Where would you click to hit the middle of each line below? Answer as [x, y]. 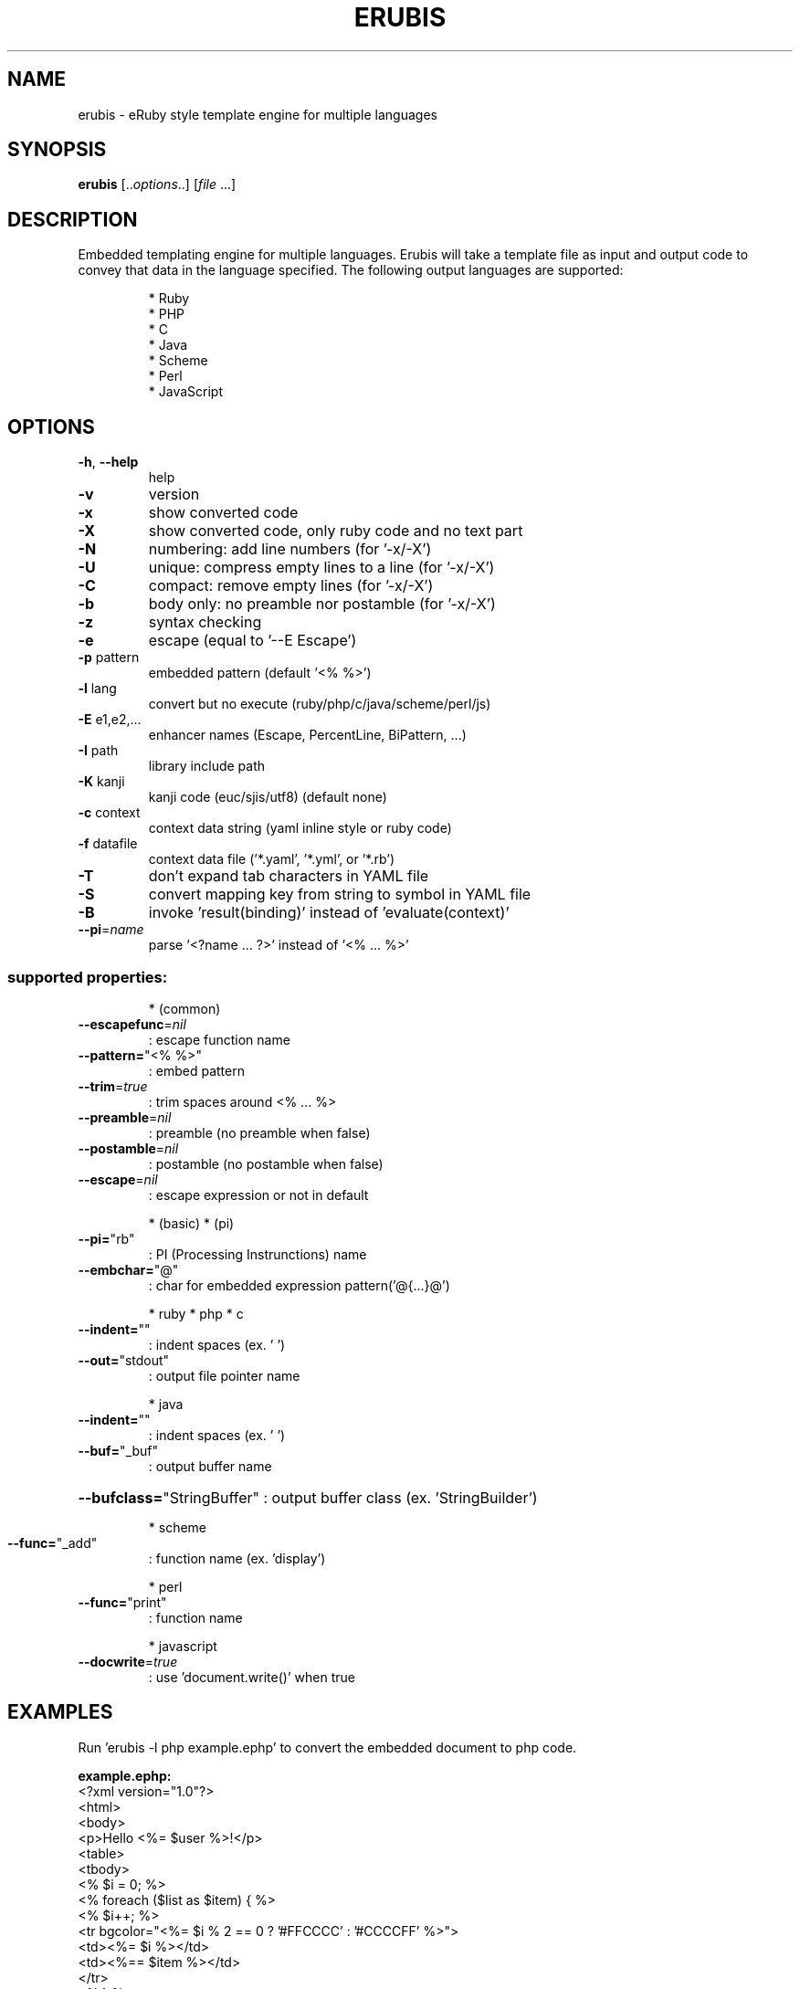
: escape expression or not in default [258, 1194]
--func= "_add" [53, 1542]
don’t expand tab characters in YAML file [289, 876]
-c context [109, 813]
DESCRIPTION [73, 219]
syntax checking [205, 622]
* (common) [184, 1008]
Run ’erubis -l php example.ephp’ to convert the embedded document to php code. [327, 1747]
